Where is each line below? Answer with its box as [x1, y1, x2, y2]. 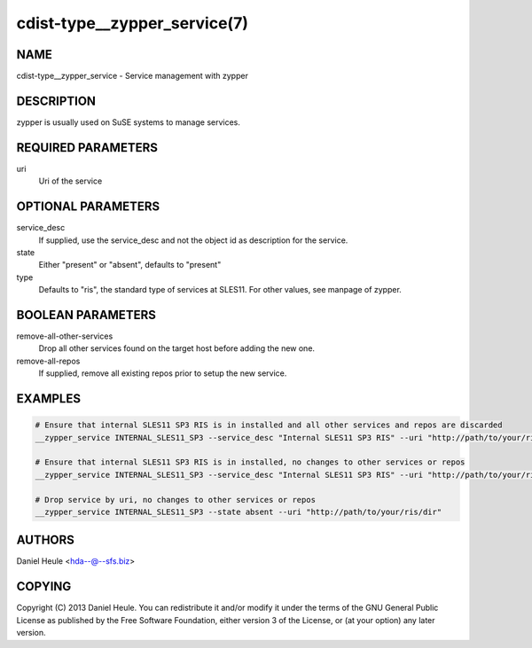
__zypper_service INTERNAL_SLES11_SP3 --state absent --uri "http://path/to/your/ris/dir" [35, 506, 442, 517]
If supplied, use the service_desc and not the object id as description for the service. [38, 235, 348, 246]
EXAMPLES [16, 391, 82, 407]
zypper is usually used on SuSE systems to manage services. [16, 116, 241, 128]
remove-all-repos [16, 355, 81, 366]
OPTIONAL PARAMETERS [16, 199, 160, 215]
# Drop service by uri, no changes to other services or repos [35, 495, 317, 504]
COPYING [16, 579, 72, 594]
